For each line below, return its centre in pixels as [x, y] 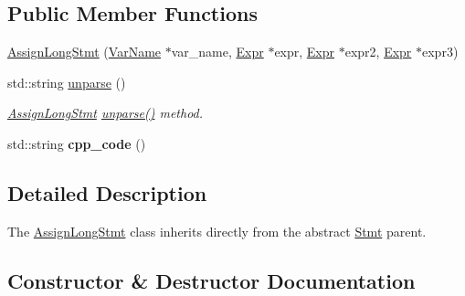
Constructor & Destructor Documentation [211, 280]
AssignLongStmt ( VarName [85, 52]
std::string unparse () [67, 82]
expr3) [440, 52]
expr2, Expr [378, 52]
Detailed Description [107, 192]
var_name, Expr [217, 52]
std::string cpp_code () [77, 143]
